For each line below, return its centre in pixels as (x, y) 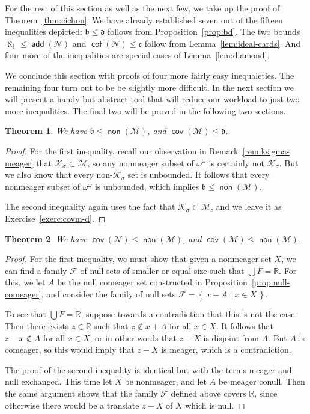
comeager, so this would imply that (70, 349)
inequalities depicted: (44, 32)
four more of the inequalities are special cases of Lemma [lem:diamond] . (137, 55)
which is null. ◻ (215, 405)
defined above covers (208, 393)
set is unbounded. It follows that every (199, 175)
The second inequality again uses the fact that (90, 206)
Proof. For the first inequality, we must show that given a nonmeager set (138, 259)
